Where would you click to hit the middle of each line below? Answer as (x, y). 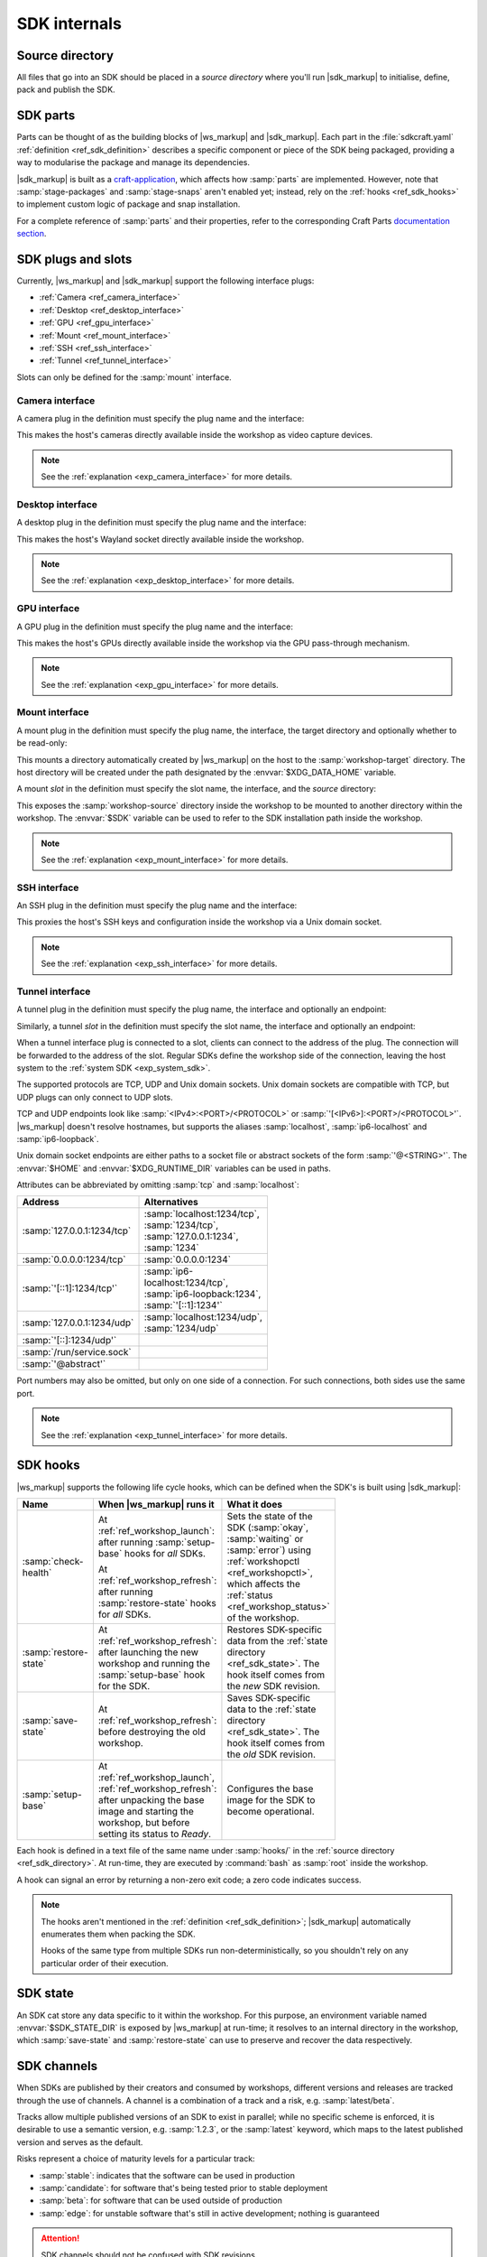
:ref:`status (250, 1595)
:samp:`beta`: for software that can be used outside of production (161, 2201)
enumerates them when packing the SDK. (118, 1934)
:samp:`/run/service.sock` (77, 1352)
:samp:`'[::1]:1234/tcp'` (70, 1288)
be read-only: (42, 743)
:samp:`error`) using (269, 1550)
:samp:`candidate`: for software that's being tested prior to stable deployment (184, 2188)
